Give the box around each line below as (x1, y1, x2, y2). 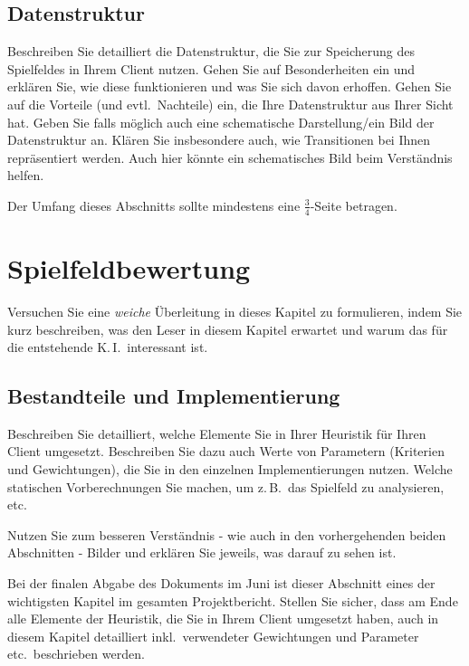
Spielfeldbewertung (7, 249, 251, 286)
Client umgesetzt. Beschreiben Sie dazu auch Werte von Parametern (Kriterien (7, 442, 445, 461)
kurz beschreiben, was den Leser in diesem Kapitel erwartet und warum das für (7, 319, 448, 338)
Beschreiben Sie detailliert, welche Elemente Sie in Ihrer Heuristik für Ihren (7, 423, 426, 442)
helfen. (7, 166, 44, 185)
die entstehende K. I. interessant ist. (7, 338, 208, 357)
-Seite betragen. (310, 195, 397, 214)
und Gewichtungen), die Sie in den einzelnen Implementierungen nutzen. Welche (7, 460, 453, 479)
